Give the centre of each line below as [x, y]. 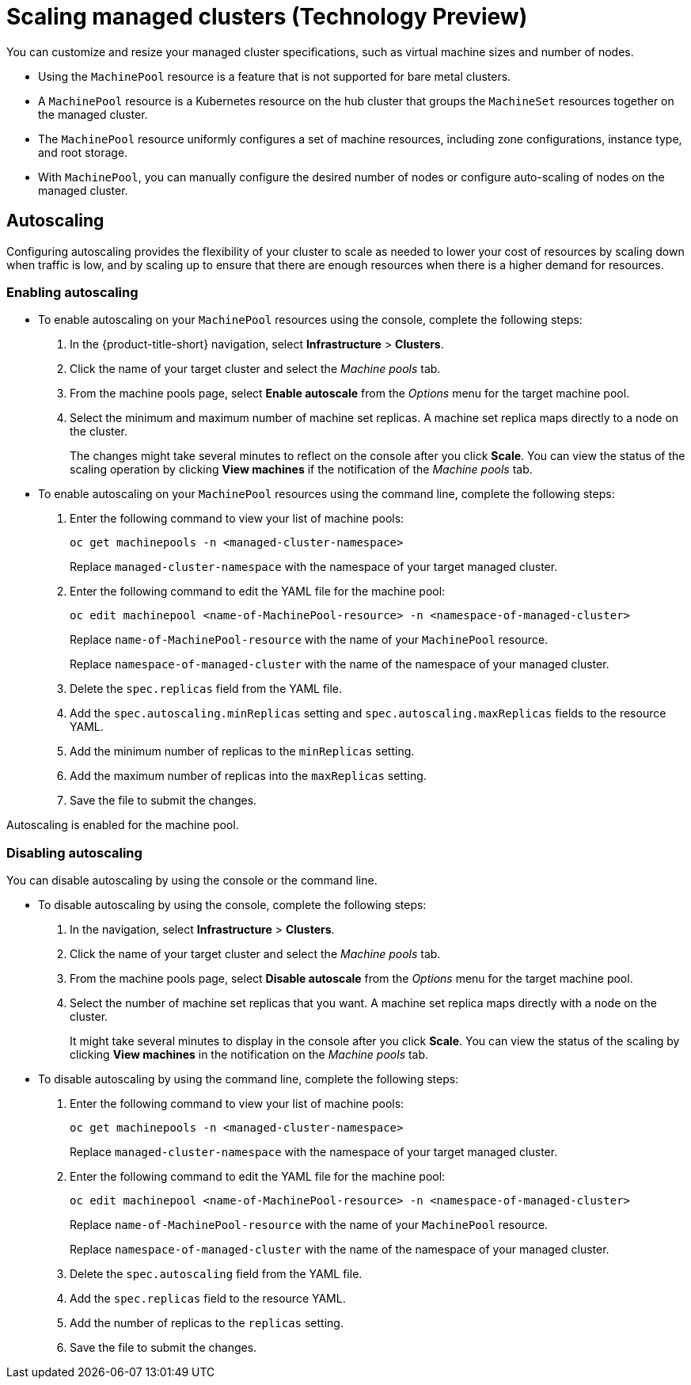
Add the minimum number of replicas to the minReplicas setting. [242, 751]
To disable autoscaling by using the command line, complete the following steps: [249, 1079]
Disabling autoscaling [74, 852]
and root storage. [83, 152]
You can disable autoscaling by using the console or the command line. [192, 881]
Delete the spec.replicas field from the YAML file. [206, 689]
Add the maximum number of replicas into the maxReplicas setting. [248, 776]
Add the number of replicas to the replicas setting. [207, 1323]
